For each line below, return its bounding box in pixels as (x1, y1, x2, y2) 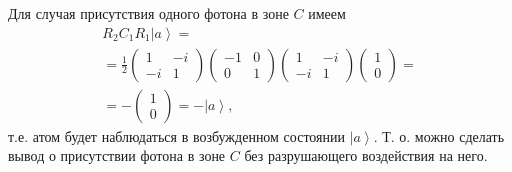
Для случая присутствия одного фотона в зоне (8, 3, 289, 23)
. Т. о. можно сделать (373, 125, 505, 146)
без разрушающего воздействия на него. (244, 145, 488, 166)
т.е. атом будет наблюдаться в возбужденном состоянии (8, 125, 345, 146)
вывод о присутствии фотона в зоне (8, 145, 226, 166)
